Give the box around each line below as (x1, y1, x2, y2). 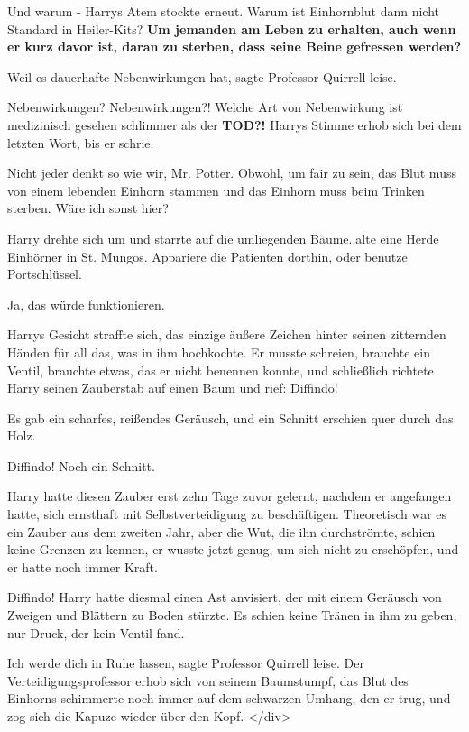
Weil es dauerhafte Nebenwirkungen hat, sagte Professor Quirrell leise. (7, 67, 397, 86)
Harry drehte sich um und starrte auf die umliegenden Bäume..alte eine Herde (7, 228, 439, 247)
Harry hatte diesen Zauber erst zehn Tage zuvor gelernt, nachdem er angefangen (7, 486, 452, 505)
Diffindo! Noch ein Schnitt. (7, 456, 155, 475)
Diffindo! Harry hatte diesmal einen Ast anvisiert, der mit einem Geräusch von (7, 588, 442, 607)
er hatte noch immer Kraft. (7, 557, 158, 576)
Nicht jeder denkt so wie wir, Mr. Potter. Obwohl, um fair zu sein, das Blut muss (7, 163, 456, 182)
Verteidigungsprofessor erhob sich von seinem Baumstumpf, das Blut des (7, 671, 409, 690)
